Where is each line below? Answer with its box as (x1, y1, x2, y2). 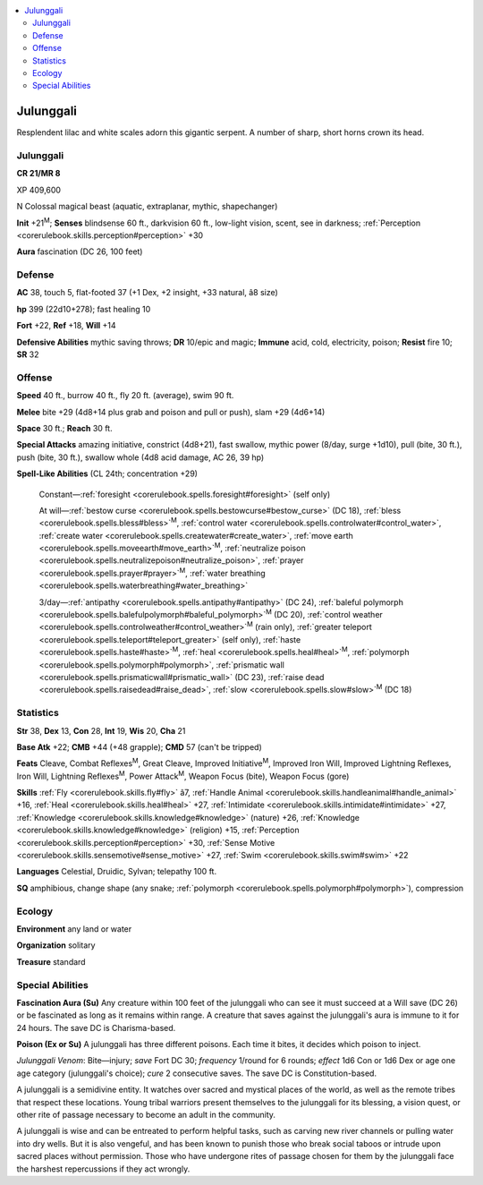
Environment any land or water (16, 923, 132, 934)
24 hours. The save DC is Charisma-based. (16, 1022, 176, 1033)
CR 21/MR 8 (16, 168, 61, 179)
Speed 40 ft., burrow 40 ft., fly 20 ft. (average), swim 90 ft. (16, 390, 234, 401)
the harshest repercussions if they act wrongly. (16, 1164, 191, 1174)
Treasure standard (16, 956, 86, 967)
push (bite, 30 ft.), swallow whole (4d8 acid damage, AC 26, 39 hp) (16, 452, 265, 463)
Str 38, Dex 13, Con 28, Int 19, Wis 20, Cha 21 (16, 725, 186, 736)
